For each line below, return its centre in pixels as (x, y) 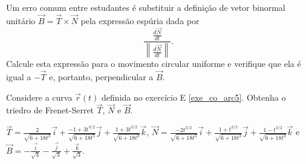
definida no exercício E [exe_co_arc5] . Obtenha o (194, 97)
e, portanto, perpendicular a (101, 77)
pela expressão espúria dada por (140, 20)
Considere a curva (39, 97)
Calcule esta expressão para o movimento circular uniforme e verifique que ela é (154, 64)
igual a (19, 77)
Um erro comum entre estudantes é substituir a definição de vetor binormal (146, 7)
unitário (21, 20)
